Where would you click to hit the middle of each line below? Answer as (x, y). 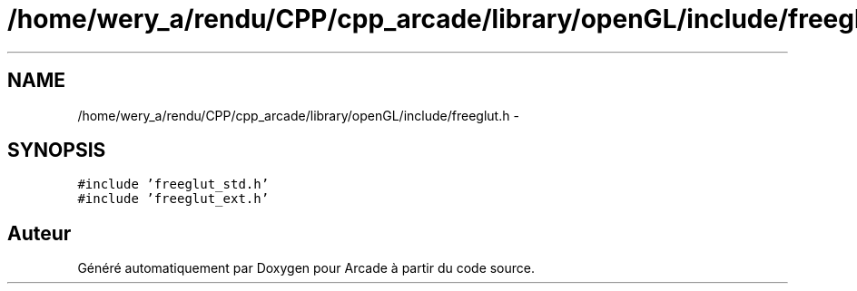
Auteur (39, 233)
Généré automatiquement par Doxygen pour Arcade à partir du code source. (306, 268)
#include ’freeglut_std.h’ (173, 184)
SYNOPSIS (57, 150)
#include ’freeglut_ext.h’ (173, 199)
